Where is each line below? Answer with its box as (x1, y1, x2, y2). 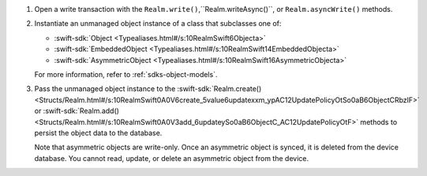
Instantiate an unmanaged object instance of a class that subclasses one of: (34, 19, 282, 28)
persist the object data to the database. (34, 128, 163, 137)
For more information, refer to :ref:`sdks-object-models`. (34, 69, 218, 79)
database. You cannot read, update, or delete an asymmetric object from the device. (34, 153, 309, 163)
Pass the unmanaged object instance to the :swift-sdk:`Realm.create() (34, 84, 262, 93)
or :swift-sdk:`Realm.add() (34, 106, 120, 115)
